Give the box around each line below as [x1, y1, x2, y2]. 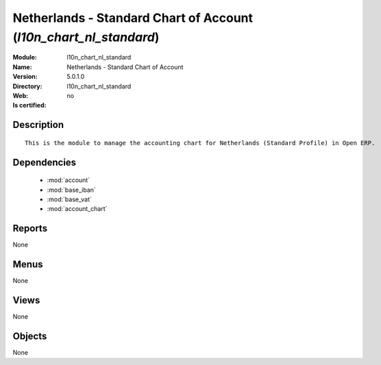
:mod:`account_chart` [47, 205, 108, 213]
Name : [12, 62, 32, 71]
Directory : [12, 82, 42, 90]
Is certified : [12, 101, 47, 110]
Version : [12, 73, 38, 81]
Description [12, 119, 64, 131]
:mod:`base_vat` [47, 195, 92, 203]
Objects [12, 330, 47, 342]
